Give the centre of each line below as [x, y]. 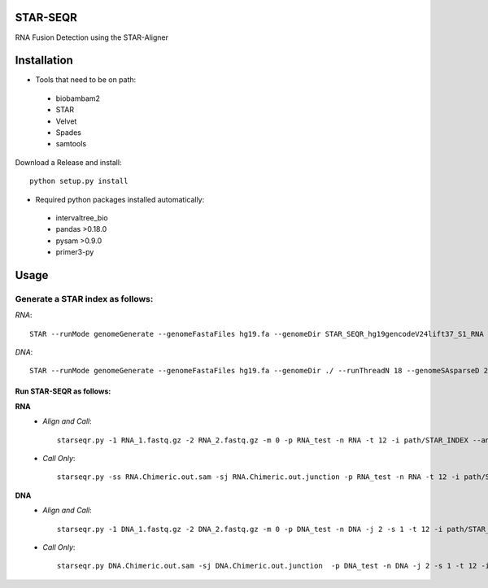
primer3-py [75, 252]
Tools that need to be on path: [86, 80]
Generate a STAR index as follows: [84, 298]
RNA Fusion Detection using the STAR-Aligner [91, 37]
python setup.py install [79, 181]
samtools [71, 144]
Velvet [66, 121]
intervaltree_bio [82, 218]
